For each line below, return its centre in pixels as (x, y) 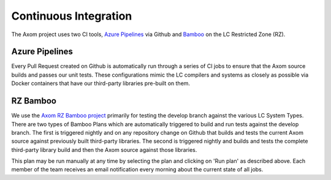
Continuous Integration (72, 16)
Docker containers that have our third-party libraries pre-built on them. (101, 83)
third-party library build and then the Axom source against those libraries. (104, 149)
